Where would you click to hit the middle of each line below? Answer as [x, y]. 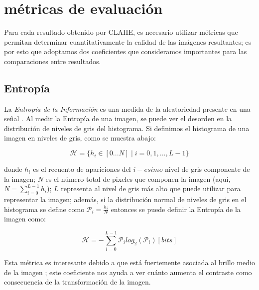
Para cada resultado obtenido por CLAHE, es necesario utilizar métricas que [121, 32]
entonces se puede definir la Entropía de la [176, 209]
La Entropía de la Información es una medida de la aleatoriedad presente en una [127, 109]
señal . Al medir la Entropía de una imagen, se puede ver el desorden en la [118, 118]
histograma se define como [44, 209]
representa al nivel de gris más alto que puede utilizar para [151, 188]
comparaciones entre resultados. [53, 61]
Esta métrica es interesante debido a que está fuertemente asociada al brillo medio [129, 262]
